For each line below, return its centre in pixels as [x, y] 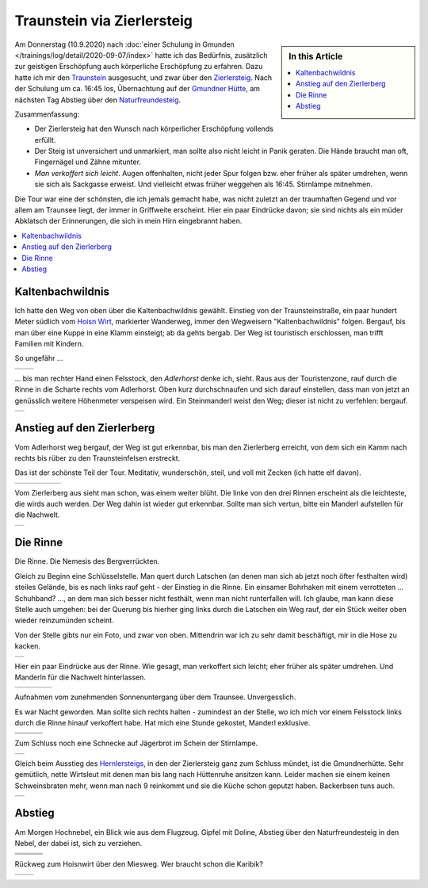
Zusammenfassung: [47, 114]
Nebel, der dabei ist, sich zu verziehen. [78, 843]
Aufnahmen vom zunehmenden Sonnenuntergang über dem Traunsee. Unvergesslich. [155, 697]
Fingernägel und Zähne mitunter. [88, 162]
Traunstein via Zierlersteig [104, 21]
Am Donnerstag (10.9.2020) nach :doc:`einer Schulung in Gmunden [125, 44]
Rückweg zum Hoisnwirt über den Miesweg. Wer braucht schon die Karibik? [139, 864]
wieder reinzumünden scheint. [64, 620]
